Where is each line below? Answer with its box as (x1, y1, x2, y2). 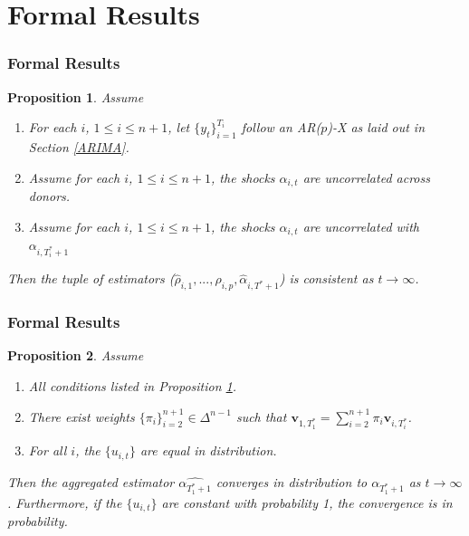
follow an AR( (241, 118, 321, 137)
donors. (28, 187, 71, 206)
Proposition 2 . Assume (7, 346, 144, 365)
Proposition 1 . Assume (7, 87, 144, 106)
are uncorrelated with (302, 216, 419, 235)
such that (235, 407, 287, 426)
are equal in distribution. (139, 441, 277, 460)
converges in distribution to (215, 472, 368, 491)
